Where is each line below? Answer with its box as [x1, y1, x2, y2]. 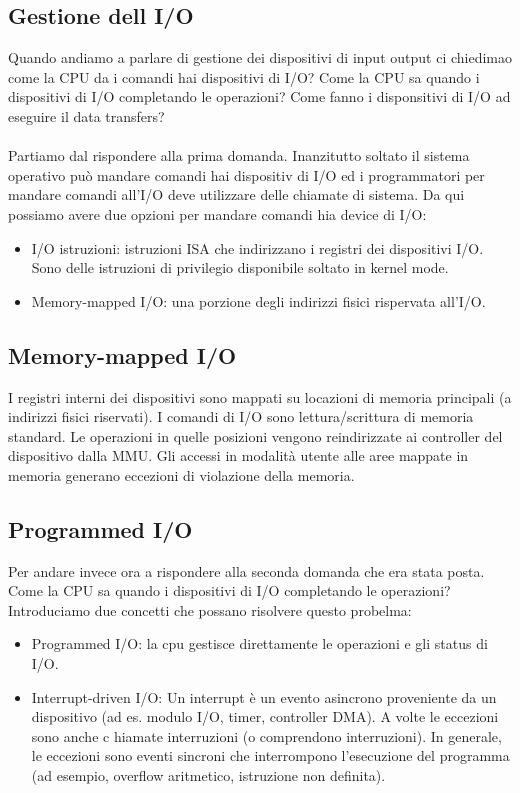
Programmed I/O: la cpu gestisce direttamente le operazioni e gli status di [31, 633, 488, 654]
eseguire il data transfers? [8, 105, 165, 126]
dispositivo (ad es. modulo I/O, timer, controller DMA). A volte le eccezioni [31, 706, 499, 727]
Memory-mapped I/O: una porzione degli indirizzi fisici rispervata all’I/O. [31, 290, 486, 311]
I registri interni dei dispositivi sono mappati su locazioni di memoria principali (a [8, 386, 512, 407]
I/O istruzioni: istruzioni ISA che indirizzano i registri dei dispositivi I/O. [31, 237, 484, 258]
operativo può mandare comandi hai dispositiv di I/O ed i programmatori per [8, 164, 485, 185]
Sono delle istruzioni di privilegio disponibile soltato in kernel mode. [31, 257, 449, 278]
